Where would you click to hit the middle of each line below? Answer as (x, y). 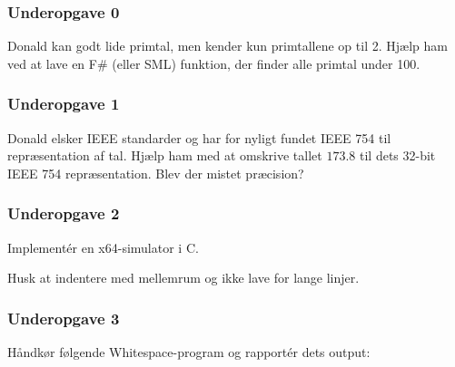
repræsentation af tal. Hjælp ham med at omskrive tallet (165, 155)
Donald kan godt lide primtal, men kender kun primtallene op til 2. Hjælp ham (227, 46)
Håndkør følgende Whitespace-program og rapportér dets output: (189, 352)
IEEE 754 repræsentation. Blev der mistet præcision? (156, 173)
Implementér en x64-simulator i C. (103, 247)
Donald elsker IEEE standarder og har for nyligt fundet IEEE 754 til (199, 137)
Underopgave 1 (64, 104)
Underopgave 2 (64, 213)
